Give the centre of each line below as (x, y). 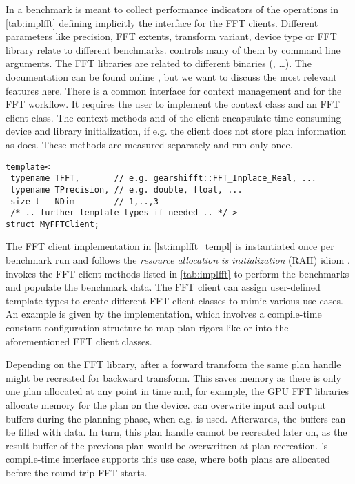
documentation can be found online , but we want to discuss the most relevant (171, 76)
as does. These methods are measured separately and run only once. (149, 144)
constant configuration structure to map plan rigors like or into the (147, 328)
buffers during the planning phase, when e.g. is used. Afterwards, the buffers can (176, 418)
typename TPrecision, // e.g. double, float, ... (126, 190)
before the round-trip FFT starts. (77, 472)
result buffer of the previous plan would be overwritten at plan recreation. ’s (167, 445)
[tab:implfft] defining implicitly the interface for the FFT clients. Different (162, 22)
